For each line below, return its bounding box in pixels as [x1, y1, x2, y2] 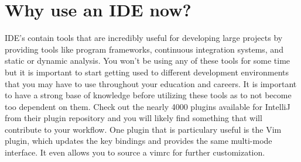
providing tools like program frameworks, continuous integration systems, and [5, 43, 283, 55]
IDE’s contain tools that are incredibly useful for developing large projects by [5, 32, 283, 44]
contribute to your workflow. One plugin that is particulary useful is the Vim [5, 123, 282, 135]
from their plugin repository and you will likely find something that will [5, 112, 262, 124]
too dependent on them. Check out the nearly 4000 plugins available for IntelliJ [5, 100, 290, 112]
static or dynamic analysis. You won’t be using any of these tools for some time [5, 54, 290, 67]
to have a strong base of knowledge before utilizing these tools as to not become [5, 89, 292, 101]
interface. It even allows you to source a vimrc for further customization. [5, 146, 265, 158]
